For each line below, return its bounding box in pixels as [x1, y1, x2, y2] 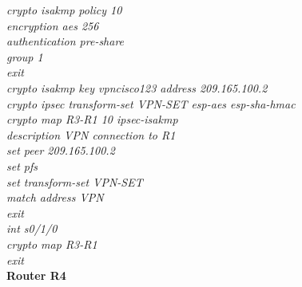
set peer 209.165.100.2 [6, 142, 115, 159]
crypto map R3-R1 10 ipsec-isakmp [6, 111, 178, 128]
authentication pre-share [6, 33, 125, 49]
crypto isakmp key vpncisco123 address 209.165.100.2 [6, 79, 268, 96]
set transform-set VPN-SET [6, 173, 143, 190]
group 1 [6, 48, 43, 65]
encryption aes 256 [6, 17, 99, 33]
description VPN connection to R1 [6, 126, 176, 143]
